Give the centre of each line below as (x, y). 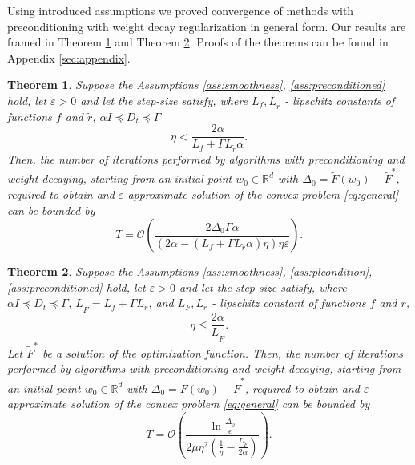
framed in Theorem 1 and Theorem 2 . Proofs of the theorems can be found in (198, 42)
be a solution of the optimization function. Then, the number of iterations (223, 352)
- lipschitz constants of (340, 100)
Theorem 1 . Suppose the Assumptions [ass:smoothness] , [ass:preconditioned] (196, 85)
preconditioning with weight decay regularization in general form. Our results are (207, 26)
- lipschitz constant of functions (289, 303)
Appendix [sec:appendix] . (69, 57)
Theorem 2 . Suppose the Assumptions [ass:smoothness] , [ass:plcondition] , (190, 271)
